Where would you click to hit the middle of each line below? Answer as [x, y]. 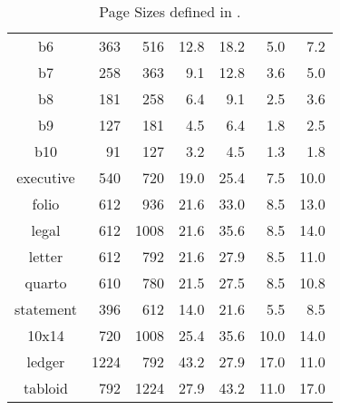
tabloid [46, 388]
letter [46, 256]
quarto [46, 283]
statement [46, 309]
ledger [46, 361]
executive [46, 177]
